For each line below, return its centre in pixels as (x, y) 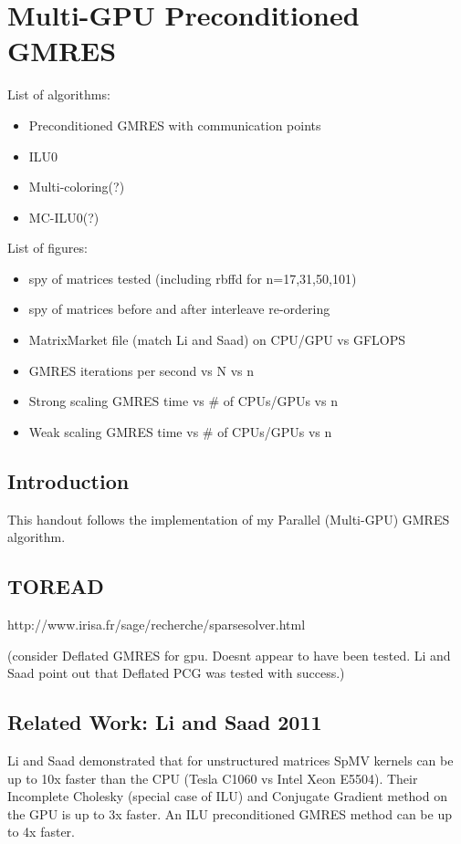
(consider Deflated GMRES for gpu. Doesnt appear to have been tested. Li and (229, 655)
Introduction (68, 480)
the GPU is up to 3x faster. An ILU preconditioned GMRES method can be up (230, 813)
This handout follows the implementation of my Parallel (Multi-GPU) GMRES (229, 519)
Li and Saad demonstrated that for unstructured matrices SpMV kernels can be (230, 761)
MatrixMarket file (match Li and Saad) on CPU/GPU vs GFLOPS (217, 340)
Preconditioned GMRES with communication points (175, 125)
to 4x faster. (42, 832)
